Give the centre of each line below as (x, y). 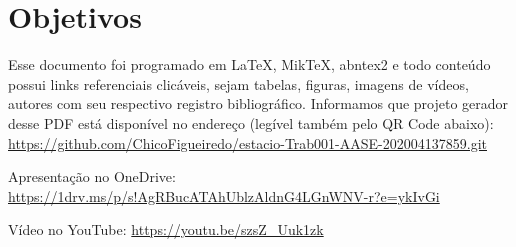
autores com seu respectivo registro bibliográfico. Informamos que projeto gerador (258, 103)
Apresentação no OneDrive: (92, 176)
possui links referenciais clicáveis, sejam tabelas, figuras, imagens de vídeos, (238, 83)
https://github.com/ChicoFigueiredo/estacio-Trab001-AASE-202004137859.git (247, 142)
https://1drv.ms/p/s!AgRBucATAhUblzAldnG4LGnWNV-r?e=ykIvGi (224, 195)
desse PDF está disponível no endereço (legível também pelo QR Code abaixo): (251, 122)
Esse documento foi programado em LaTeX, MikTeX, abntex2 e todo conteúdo (249, 64)
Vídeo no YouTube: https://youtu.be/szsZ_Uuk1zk (166, 229)
